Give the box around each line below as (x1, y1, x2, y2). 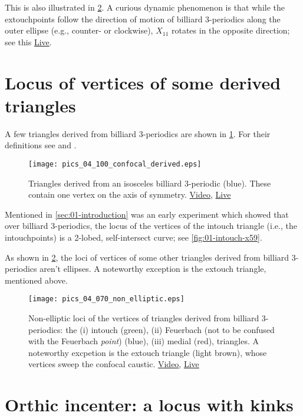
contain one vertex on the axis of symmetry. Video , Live (28, 188, 231, 201)
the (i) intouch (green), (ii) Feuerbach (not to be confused (65, 323, 275, 335)
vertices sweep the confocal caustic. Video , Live (28, 358, 199, 370)
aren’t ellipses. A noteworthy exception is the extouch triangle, (39, 262, 266, 275)
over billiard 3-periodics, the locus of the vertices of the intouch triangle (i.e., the (5, 219, 297, 232)
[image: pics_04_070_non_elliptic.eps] (28, 295, 185, 304)
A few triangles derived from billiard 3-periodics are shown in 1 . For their (5, 127, 271, 139)
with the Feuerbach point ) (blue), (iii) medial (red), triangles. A (28, 335, 259, 347)
